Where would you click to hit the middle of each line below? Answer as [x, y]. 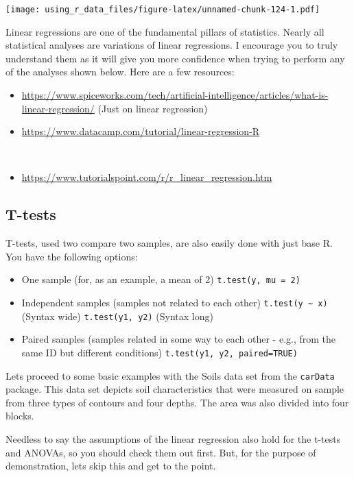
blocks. [20, 416]
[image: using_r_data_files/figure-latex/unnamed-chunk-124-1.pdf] [163, 10]
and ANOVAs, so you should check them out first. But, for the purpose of [161, 452]
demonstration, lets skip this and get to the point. [111, 466]
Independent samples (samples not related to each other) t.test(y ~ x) [175, 303]
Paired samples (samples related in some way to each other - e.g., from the [179, 339]
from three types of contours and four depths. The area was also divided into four [177, 402]
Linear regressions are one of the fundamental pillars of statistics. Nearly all [165, 31]
